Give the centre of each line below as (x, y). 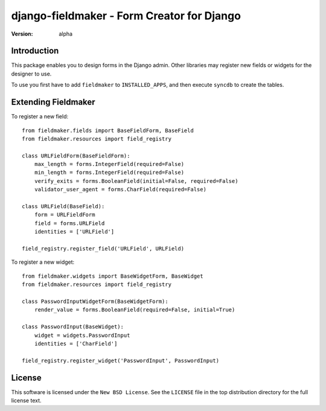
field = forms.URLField (69, 223)
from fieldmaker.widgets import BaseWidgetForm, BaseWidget (113, 276)
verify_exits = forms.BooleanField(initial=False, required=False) (136, 181)
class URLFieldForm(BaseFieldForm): (76, 156)
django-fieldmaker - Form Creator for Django (126, 16)
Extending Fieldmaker (53, 102)
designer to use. (31, 74)
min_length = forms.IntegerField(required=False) (109, 173)
